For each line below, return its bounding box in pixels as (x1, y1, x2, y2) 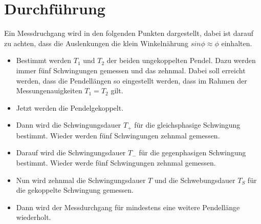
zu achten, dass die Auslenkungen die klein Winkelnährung (4, 37, 189, 48)
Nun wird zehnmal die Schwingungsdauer (16, 174, 146, 185)
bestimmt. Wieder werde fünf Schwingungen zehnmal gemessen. (16, 157, 216, 168)
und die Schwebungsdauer (154, 174, 235, 185)
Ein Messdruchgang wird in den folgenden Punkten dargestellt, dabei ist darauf (4, 28, 254, 38)
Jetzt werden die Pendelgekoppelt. (16, 102, 124, 113)
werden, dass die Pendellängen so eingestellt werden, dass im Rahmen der (16, 75, 247, 86)
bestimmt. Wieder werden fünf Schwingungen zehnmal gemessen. (16, 130, 220, 140)
